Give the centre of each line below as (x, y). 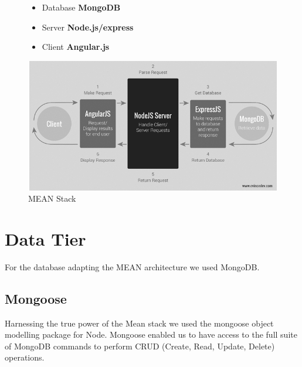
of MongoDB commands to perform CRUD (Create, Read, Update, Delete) (140, 346)
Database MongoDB (81, 7)
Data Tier (45, 238)
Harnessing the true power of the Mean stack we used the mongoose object (139, 323)
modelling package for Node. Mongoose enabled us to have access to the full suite (151, 334)
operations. (25, 357)
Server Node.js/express (88, 27)
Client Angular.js (76, 47)
